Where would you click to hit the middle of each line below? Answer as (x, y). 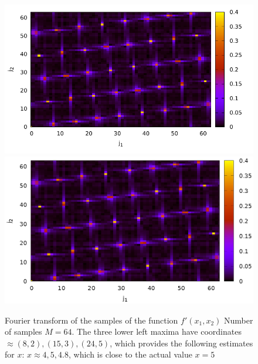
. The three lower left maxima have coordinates (157, 331)
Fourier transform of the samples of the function (91, 320)
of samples (23, 331)
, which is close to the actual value (130, 354)
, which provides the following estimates (181, 343)
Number (239, 320)
